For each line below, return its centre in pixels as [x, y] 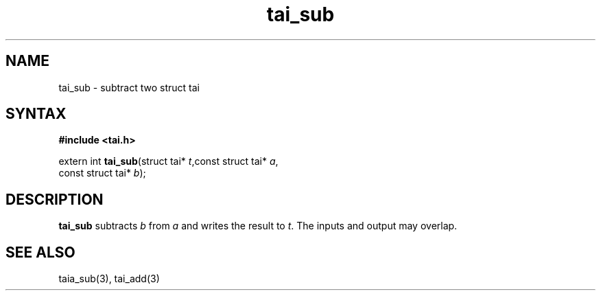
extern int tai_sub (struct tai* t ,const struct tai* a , [168, 161]
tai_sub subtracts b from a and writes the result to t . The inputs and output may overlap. [258, 226]
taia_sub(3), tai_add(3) [109, 279]
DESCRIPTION [55, 199]
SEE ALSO [40, 252]
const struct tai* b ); [102, 173]
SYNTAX [36, 114]
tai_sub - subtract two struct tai [129, 87]
